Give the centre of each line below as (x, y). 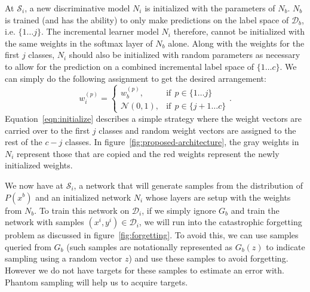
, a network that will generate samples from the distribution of (188, 185)
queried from (28, 246)
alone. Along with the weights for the (236, 43)
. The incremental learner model (100, 31)
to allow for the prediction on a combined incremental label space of (130, 66)
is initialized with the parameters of (210, 8)
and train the (255, 210)
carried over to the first (47, 130)
